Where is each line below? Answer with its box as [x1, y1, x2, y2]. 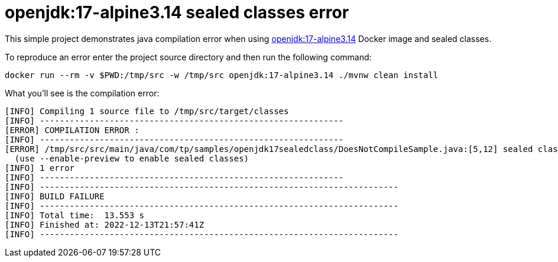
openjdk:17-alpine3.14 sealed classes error [5, 2, 349, 22]
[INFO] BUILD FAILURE [5, 191, 105, 201]
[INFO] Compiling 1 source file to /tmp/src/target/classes [5, 106, 289, 116]
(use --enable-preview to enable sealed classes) [14, 153, 249, 163]
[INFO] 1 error [5, 163, 75, 173]
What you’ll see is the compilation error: [5, 88, 160, 98]
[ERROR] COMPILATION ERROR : [5, 125, 139, 135]
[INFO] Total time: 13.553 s [5, 210, 145, 220]
